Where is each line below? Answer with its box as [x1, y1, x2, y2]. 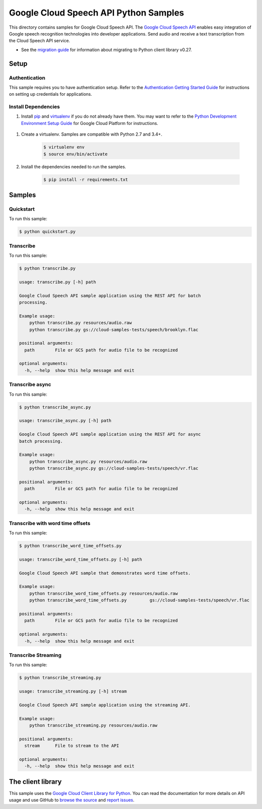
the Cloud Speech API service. [9, 38, 70, 44]
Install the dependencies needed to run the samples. [21, 163, 126, 170]
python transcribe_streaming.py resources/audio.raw [29, 722, 158, 728]
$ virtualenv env [43, 144, 85, 150]
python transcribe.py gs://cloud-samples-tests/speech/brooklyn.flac [29, 327, 198, 333]
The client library [9, 777, 62, 786]
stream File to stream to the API [24, 743, 119, 749]
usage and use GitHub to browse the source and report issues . [9, 797, 134, 803]
